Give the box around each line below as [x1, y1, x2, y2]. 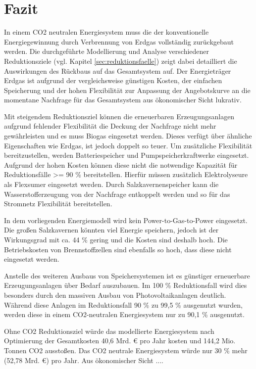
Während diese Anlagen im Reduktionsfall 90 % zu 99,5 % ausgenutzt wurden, [4, 299, 243, 310]
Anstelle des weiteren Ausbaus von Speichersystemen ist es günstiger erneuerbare [4, 270, 250, 280]
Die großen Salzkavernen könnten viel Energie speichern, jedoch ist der [4, 225, 219, 235]
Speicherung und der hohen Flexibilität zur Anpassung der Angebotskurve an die [4, 85, 251, 95]
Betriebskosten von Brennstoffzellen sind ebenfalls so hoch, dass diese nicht [4, 244, 232, 254]
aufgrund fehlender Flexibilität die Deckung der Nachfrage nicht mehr [4, 121, 216, 131]
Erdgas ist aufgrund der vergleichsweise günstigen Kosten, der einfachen [4, 75, 222, 86]
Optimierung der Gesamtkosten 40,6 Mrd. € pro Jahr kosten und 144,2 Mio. [4, 335, 236, 346]
